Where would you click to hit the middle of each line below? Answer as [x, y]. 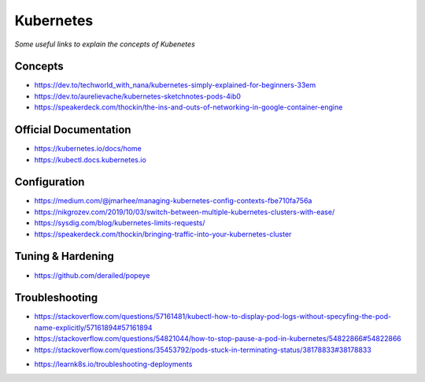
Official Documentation [73, 130]
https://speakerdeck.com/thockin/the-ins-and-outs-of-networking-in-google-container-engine [188, 107]
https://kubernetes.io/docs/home [88, 149]
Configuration [50, 182]
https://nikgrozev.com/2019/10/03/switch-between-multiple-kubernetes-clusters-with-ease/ [185, 212]
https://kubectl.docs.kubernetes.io [91, 159]
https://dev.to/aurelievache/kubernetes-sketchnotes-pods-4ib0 [138, 96]
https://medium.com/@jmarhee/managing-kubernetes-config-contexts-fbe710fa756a [173, 201]
